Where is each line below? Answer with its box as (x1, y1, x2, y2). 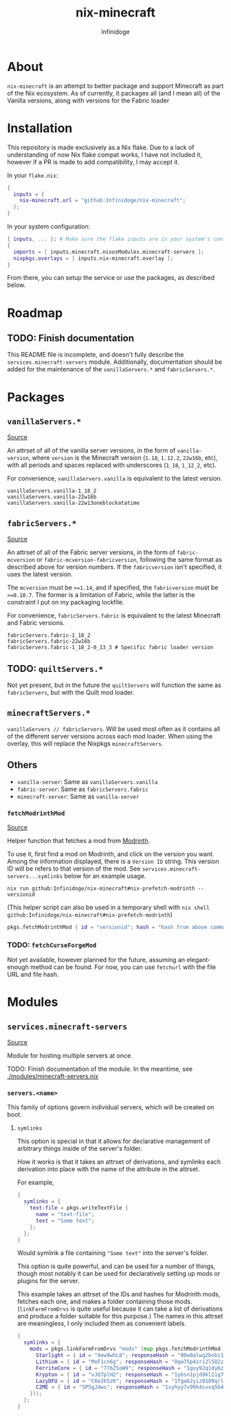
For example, (16, 1178, 54, 1187)
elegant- (186, 956, 211, 964)
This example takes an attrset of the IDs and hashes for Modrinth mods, (16, 1290, 221, 1298)
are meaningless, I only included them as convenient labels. (16, 1319, 187, 1328)
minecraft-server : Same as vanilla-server (16, 792, 140, 800)
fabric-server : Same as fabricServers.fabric (16, 785, 149, 793)
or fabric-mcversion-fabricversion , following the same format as (36, 556, 222, 564)
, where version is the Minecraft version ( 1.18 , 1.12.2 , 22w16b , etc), (28, 454, 218, 462)
